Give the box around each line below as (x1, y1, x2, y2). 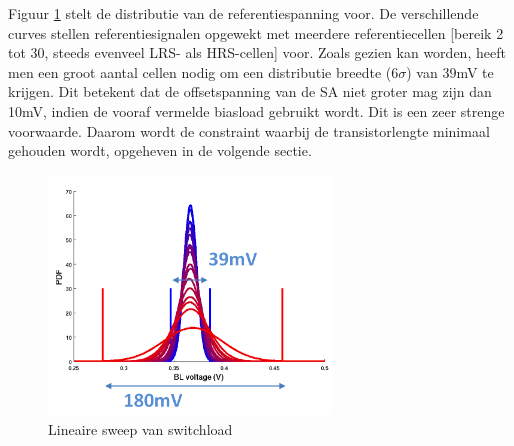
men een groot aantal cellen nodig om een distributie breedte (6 (8, 61, 399, 82)
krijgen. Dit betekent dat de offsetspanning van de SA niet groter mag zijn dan (8, 81, 492, 102)
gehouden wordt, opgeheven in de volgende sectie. (8, 140, 312, 161)
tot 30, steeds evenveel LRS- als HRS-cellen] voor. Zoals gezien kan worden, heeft (8, 42, 506, 63)
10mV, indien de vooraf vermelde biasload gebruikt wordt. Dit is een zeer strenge (8, 100, 505, 121)
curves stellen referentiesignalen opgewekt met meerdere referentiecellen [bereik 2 (8, 22, 504, 43)
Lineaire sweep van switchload (48, 418, 233, 439)
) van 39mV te (406, 61, 494, 82)
